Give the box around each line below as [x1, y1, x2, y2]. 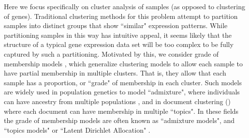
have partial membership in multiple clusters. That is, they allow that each [4, 68, 226, 78]
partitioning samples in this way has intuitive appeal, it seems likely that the [4, 30, 232, 40]
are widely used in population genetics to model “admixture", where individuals [4, 87, 240, 97]
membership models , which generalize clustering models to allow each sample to [4, 58, 243, 68]
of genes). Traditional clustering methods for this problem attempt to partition [4, 11, 238, 21]
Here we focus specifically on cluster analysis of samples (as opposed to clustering [4, 1, 245, 11]
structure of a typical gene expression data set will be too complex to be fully [4, 39, 234, 49]
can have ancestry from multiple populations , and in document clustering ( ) [4, 96, 231, 106]
